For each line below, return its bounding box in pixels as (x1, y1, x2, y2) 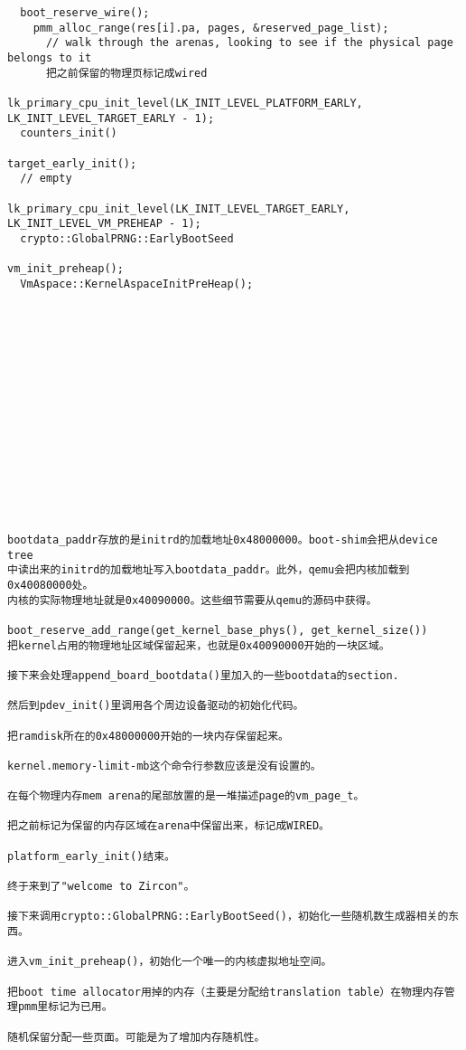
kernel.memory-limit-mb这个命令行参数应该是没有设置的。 (7, 759, 322, 772)
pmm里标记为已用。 (17, 1000, 113, 1014)
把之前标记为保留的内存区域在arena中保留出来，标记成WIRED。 (7, 819, 330, 833)
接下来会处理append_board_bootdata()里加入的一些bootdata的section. (7, 668, 399, 682)
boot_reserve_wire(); (20, 6, 150, 19)
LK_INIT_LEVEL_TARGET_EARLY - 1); (7, 111, 215, 125)
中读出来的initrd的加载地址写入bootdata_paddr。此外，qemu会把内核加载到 (7, 563, 410, 577)
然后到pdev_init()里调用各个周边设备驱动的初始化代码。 (7, 699, 304, 713)
